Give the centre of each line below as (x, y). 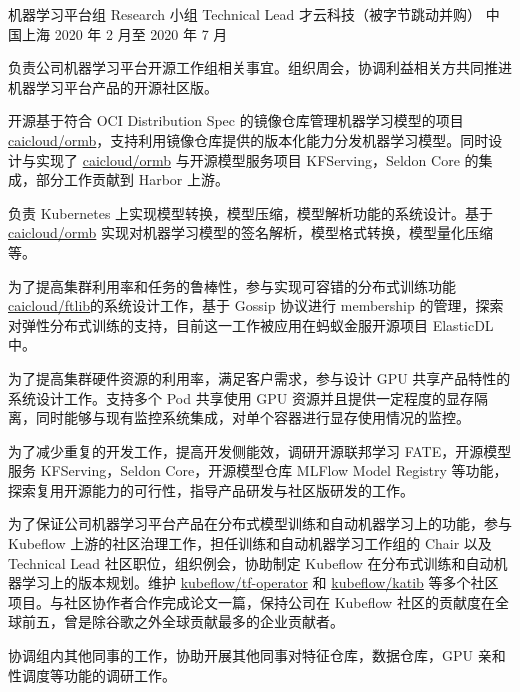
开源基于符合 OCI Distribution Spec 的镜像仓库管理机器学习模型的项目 (236, 120)
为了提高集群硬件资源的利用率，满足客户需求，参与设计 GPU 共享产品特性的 (259, 377)
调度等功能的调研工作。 (98, 674)
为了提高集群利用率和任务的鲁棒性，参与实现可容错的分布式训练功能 (232, 285)
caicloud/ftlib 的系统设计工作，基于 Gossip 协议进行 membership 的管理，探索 (256, 305)
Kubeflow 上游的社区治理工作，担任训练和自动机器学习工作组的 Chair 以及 (250, 543)
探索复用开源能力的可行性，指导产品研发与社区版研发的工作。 (211, 489)
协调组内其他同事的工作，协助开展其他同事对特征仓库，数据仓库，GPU (241, 655)
